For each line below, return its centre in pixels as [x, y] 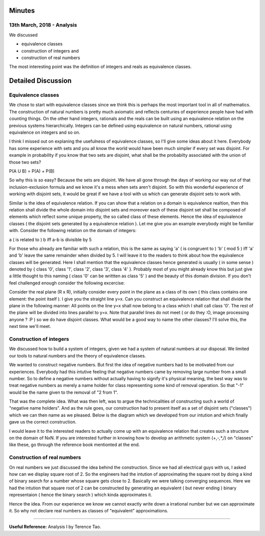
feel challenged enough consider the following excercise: [67, 283]
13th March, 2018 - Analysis [43, 25]
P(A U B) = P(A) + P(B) [32, 171]
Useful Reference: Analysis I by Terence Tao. [55, 527]
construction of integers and [50, 51]
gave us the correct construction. [43, 422]
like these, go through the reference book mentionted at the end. [74, 445]
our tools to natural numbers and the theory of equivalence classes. [78, 356]
